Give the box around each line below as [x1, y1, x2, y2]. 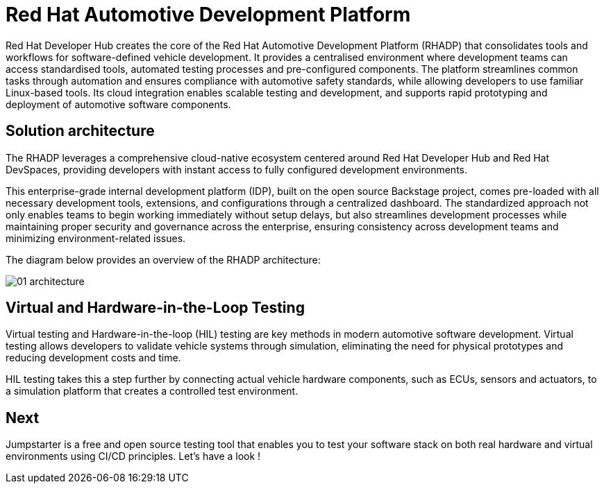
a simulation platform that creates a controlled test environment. [6, 385, 299, 397]
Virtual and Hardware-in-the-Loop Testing [6, 299, 305, 317]
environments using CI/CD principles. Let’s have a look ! [6, 450, 261, 463]
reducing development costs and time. [6, 352, 181, 364]
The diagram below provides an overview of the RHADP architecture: [6, 253, 321, 266]
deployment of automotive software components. [6, 98, 231, 110]
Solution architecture [6, 122, 155, 140]
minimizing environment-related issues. [6, 232, 186, 244]
